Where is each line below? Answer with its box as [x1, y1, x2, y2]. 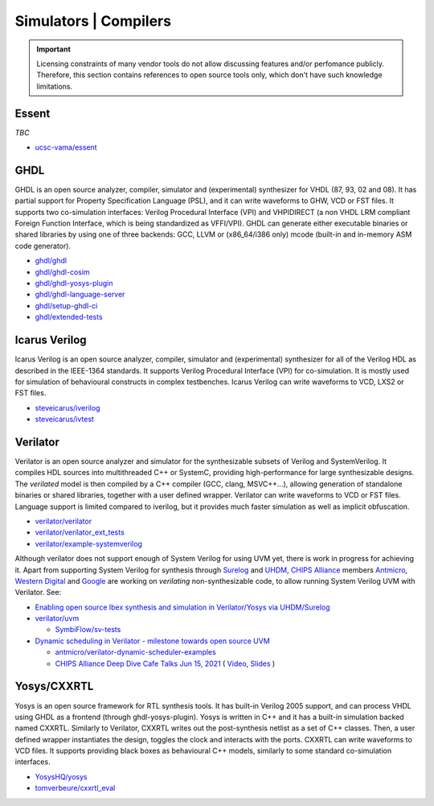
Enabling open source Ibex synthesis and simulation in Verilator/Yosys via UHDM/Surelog [35, 602, 330, 612]
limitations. [36, 81, 73, 91]
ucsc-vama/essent [35, 143, 97, 152]
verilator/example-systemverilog [35, 539, 142, 548]
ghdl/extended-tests [35, 312, 104, 322]
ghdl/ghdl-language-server [35, 290, 125, 300]
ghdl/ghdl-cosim [35, 267, 90, 277]
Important [36, 44, 72, 54]
